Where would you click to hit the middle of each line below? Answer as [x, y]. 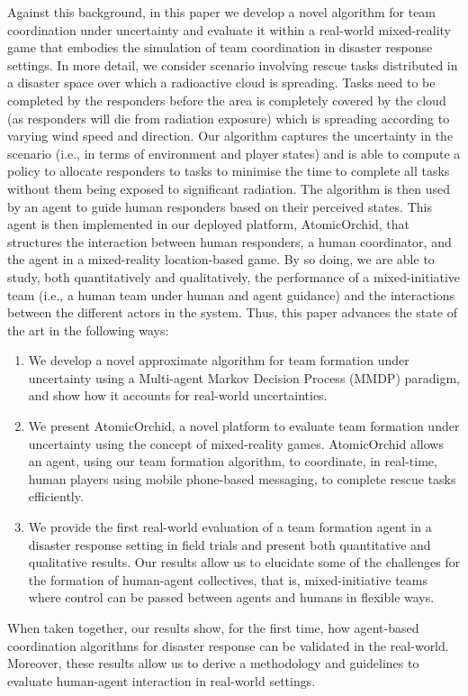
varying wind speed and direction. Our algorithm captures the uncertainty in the [230, 136]
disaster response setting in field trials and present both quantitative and [229, 544]
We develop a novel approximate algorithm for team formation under [219, 360]
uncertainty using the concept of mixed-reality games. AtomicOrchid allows [236, 443]
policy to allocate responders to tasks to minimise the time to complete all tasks [229, 171]
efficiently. [56, 496]
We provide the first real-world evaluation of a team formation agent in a [230, 527]
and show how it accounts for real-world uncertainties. [178, 395]
